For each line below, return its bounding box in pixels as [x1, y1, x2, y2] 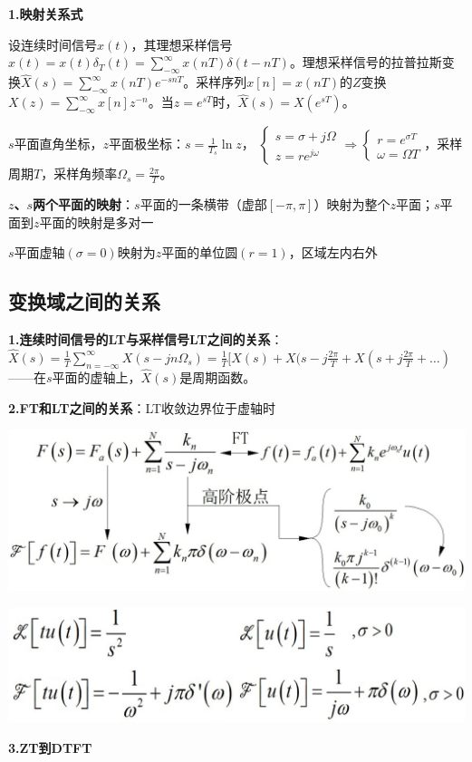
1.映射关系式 [8, 5, 83, 23]
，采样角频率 [41, 164, 118, 183]
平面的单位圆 [161, 243, 238, 262]
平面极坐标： [109, 134, 186, 153]
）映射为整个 [313, 195, 390, 214]
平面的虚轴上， [52, 368, 141, 387]
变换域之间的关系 [8, 287, 160, 315]
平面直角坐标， [14, 134, 103, 153]
